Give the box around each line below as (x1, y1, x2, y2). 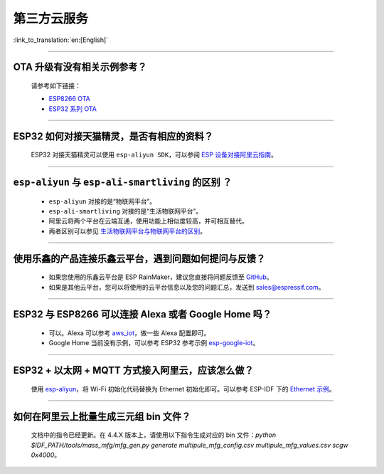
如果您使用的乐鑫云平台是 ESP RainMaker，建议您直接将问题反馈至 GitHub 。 (48, 273, 273, 281)
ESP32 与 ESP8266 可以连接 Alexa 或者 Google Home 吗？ (13, 308, 272, 320)
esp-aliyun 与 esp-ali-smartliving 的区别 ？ (13, 176, 233, 188)
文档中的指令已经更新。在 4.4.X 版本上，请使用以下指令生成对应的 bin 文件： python (31, 431, 277, 439)
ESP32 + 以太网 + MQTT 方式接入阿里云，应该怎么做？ (13, 364, 254, 376)
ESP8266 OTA (48, 95, 90, 103)
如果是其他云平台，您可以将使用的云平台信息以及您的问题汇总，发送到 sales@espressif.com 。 (48, 283, 325, 291)
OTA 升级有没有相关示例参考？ (13, 61, 147, 73)
